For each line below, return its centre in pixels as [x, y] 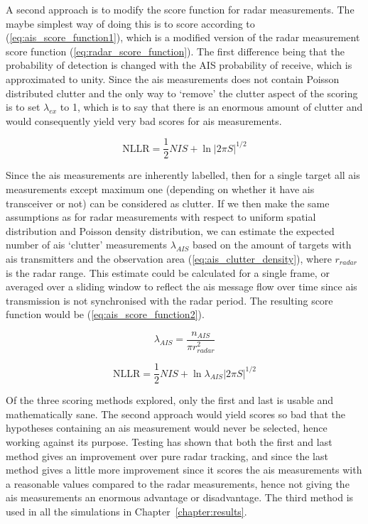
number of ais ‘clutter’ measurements [87, 245]
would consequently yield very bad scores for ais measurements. [144, 120]
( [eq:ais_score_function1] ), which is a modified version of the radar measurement [183, 37]
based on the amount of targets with [272, 245]
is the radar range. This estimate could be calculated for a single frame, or [168, 272]
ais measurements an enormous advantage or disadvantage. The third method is [180, 497]
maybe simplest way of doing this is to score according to [130, 23]
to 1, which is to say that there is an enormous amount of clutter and [211, 107]
